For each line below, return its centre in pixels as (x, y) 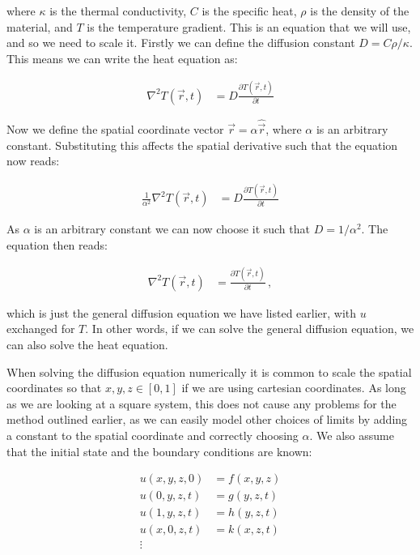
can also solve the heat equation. (87, 344)
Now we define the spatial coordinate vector (115, 129)
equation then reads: (57, 244)
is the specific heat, (249, 11)
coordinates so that (54, 388)
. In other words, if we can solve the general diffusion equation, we (250, 329)
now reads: (33, 161)
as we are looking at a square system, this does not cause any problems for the (202, 403)
